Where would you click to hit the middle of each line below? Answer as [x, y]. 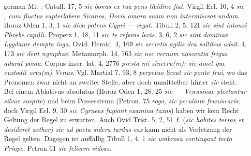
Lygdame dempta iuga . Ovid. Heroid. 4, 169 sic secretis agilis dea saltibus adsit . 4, [125, 44]
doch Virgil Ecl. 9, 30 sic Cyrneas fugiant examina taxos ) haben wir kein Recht [121, 110]
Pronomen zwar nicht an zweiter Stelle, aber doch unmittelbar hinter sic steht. [121, 81]
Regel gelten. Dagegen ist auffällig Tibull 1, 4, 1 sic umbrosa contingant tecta [118, 138]
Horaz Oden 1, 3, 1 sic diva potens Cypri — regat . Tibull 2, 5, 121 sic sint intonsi [125, 25]
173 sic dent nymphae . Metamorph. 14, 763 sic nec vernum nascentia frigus [116, 53]
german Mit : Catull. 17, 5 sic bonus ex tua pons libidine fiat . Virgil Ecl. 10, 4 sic [124, 6]
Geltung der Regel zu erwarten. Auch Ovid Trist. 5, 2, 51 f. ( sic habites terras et [124, 120]
